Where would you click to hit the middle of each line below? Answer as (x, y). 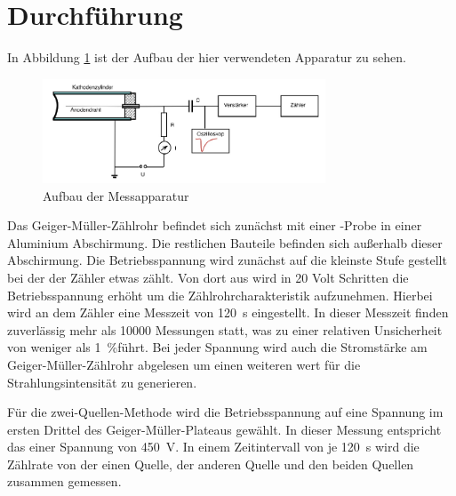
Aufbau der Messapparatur (116, 195)
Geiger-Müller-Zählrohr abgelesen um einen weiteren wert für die (184, 364)
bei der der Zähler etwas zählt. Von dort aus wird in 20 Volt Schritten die (208, 277)
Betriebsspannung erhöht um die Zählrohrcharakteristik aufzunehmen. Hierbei (220, 295)
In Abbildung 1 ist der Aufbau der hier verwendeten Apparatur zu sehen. (207, 57)
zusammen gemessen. (64, 481)
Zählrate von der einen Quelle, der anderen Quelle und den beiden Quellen (211, 464)
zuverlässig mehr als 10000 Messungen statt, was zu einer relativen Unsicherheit (225, 329)
